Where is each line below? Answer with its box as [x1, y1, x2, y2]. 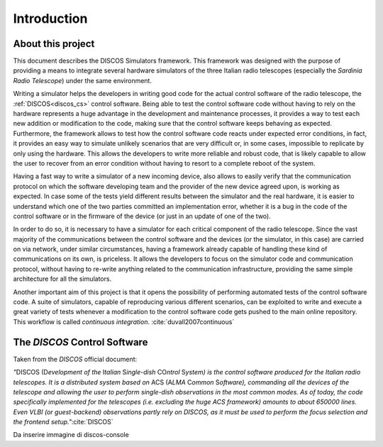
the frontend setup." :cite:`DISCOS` [13, 418, 113, 426]
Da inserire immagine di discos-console [13, 431, 129, 439]
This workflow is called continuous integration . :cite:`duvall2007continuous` [13, 317, 235, 326]
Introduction [13, 11, 88, 26]
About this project [13, 38, 95, 50]
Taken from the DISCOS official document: [13, 355, 138, 363]
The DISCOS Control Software [13, 336, 148, 348]
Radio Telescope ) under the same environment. [13, 76, 152, 85]
